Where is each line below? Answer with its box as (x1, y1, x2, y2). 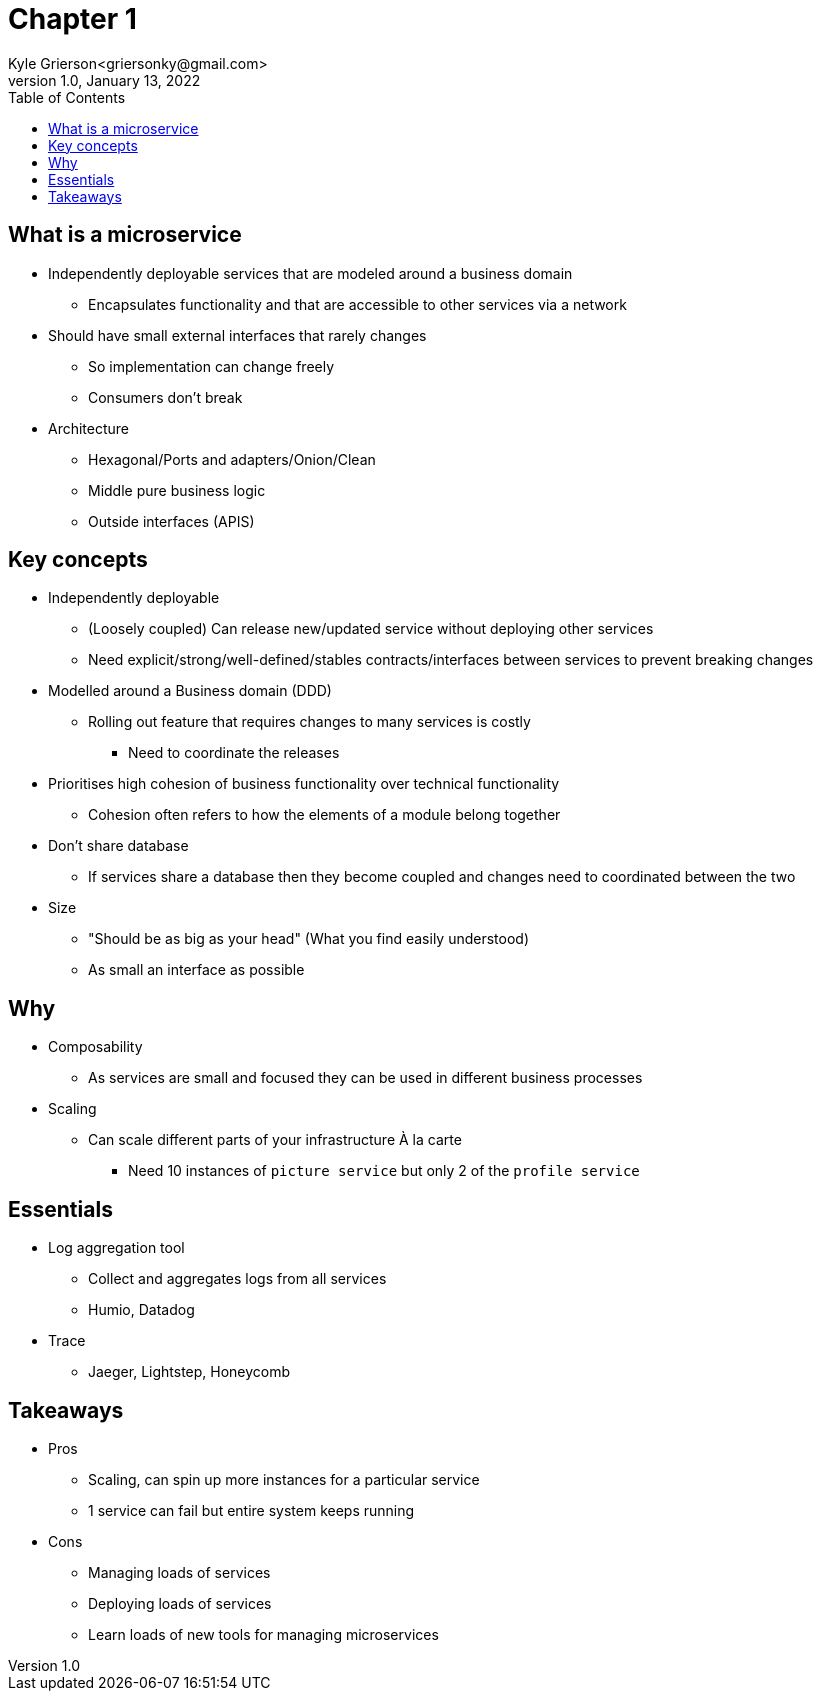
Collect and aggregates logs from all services (88, 1270, 387, 1288)
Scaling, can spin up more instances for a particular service (88, 1470, 480, 1488)
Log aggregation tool (48, 1239, 185, 1257)
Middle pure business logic (88, 481, 266, 499)
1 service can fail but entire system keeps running (88, 1501, 415, 1519)
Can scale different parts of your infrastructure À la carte (88, 1131, 462, 1149)
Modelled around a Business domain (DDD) (48, 682, 332, 700)
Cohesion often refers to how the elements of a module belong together (88, 806, 561, 824)
